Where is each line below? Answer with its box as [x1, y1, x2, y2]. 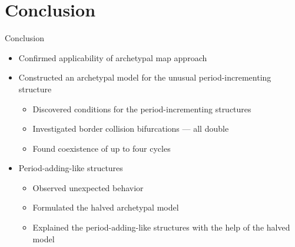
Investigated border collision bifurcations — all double [32, 122, 229, 135]
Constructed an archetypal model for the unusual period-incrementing [18, 71, 271, 84]
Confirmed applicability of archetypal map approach [18, 51, 207, 64]
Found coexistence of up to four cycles [32, 142, 171, 154]
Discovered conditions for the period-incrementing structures [32, 102, 251, 115]
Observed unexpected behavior [32, 181, 144, 193]
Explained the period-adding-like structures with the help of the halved [32, 221, 290, 233]
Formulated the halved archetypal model [32, 201, 179, 213]
